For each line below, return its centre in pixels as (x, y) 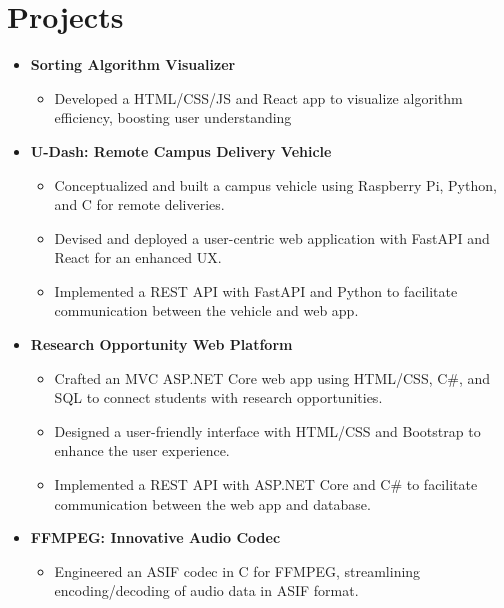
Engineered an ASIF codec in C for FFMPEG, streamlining (237, 570)
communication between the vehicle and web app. (206, 310)
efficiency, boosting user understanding (173, 117)
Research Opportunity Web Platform (161, 344)
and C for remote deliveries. (139, 204)
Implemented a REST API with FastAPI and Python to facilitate (256, 290)
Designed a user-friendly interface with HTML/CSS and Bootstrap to (267, 430)
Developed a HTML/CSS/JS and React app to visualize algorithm (258, 97)
